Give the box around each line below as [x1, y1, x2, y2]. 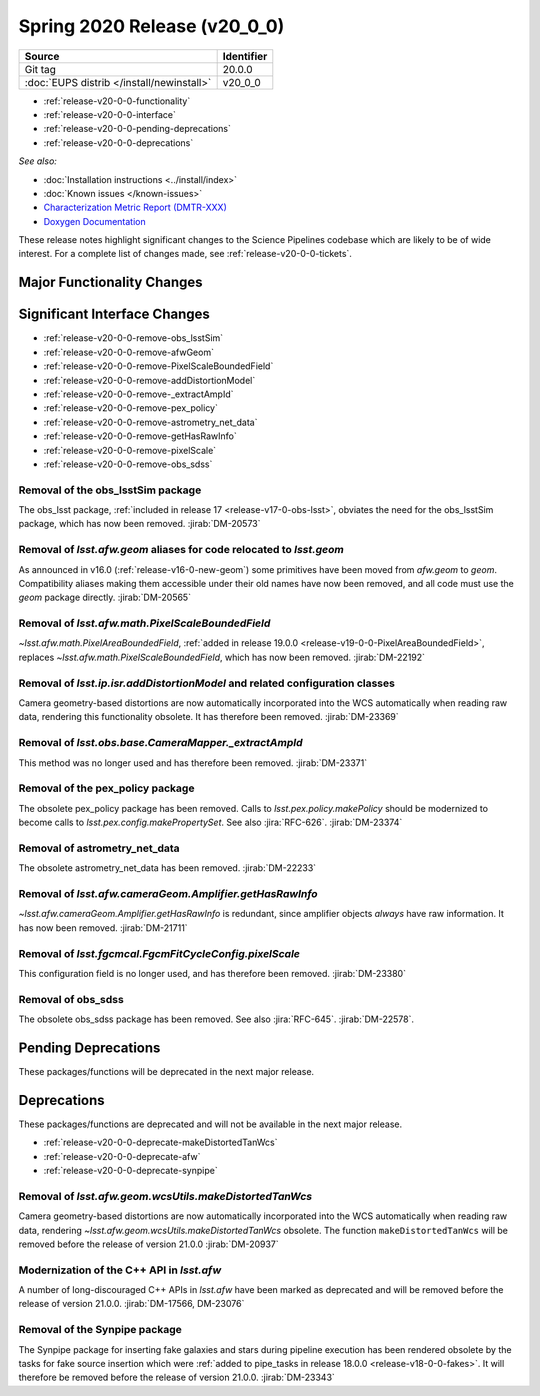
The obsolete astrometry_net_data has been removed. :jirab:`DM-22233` [18, 862, 317, 874]
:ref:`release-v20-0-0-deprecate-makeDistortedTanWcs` [43, 1136, 278, 1149]
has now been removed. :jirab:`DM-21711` [18, 921, 189, 934]
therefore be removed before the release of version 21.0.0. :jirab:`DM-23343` [18, 1371, 335, 1384]
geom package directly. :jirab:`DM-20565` [18, 591, 192, 604]
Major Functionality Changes [18, 274, 204, 291]
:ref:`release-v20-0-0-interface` [43, 108, 177, 120]
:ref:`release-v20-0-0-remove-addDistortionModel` [43, 374, 256, 386]
